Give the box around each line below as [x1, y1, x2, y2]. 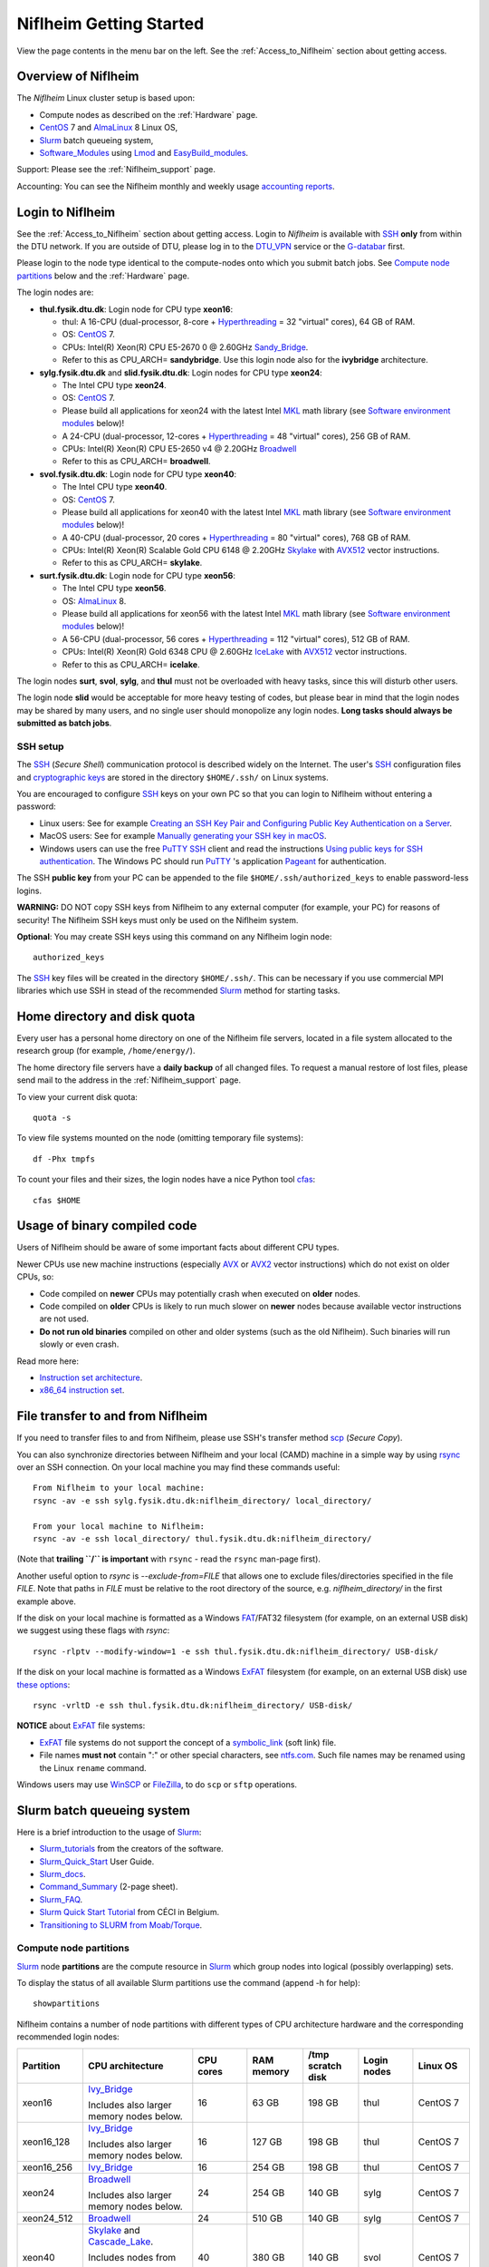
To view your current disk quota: [16, 1091, 138, 1102]
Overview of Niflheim [16, 69, 139, 84]
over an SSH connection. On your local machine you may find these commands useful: [16, 1462, 340, 1473]
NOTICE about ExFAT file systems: [16, 1720, 146, 1731]
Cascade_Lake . [87, 2235, 154, 2248]
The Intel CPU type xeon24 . [62, 380, 167, 390]
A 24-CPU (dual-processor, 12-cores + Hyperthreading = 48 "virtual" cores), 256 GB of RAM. [62, 431, 411, 442]
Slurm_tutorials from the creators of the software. [39, 1844, 224, 1854]
